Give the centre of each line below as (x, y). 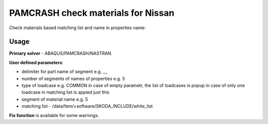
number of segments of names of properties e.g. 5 (73, 79)
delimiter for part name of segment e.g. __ (64, 72)
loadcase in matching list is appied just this (66, 92)
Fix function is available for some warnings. (54, 115)
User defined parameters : (36, 62)
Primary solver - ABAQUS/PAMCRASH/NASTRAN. (61, 53)
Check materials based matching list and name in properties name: (77, 28)
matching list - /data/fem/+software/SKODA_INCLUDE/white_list (87, 106)
